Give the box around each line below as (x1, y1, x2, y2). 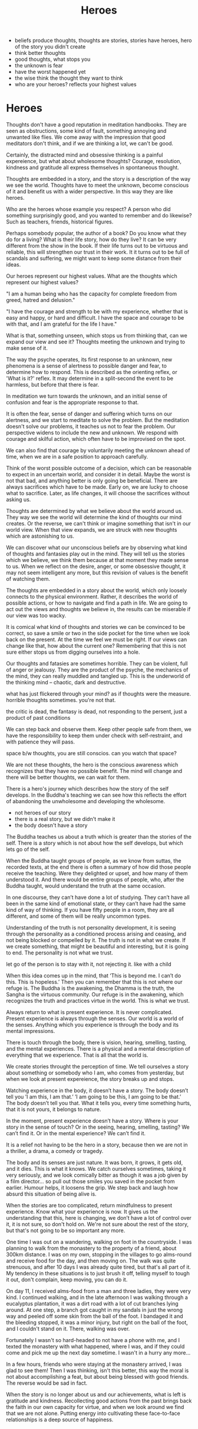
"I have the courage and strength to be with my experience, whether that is (6, 308, 189, 315)
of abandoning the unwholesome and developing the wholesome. (6, 798, 166, 805)
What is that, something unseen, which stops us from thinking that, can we (6, 332, 187, 339)
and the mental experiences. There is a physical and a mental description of (6, 1045, 190, 1053)
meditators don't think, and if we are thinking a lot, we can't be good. (6, 140, 174, 147)
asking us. (6, 496, 31, 503)
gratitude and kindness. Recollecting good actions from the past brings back (6, 1397, 192, 1404)
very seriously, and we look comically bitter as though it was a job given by (6, 1171, 189, 1179)
